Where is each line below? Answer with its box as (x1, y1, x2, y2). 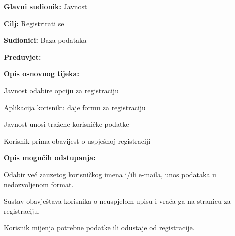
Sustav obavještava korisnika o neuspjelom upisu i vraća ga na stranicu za (4, 196, 231, 206)
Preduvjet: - (4, 51, 46, 62)
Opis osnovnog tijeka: (4, 68, 79, 79)
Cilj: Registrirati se (4, 18, 64, 28)
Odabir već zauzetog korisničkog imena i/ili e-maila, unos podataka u (4, 169, 216, 179)
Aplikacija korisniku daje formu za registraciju (4, 102, 146, 112)
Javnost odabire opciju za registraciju (4, 85, 119, 95)
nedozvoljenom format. (4, 179, 74, 189)
